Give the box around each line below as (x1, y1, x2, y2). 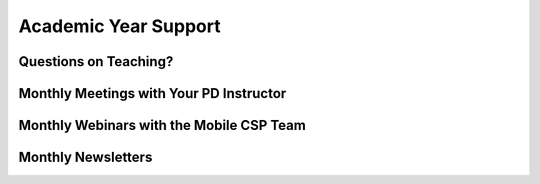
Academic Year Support (18, 15, 221, 37)
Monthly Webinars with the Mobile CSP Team (18, 117, 307, 134)
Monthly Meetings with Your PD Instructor (18, 85, 287, 102)
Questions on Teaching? (18, 53, 174, 70)
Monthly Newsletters (18, 149, 153, 166)
